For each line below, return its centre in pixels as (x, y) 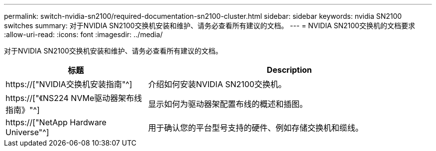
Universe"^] (27, 132)
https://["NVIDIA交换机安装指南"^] (69, 84)
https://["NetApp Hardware (56, 122)
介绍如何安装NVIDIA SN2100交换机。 (217, 84)
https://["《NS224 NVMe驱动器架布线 (74, 98)
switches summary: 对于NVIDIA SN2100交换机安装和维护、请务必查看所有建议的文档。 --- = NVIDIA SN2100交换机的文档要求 (210, 25)
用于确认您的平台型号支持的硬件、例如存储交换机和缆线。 (256, 128)
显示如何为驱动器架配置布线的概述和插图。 (228, 104)
